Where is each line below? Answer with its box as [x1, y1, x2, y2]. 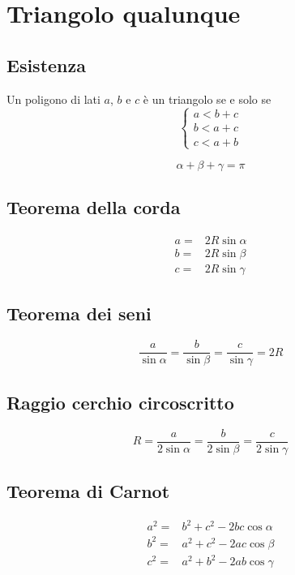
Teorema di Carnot [6, 478, 170, 503]
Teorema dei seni [6, 301, 152, 326]
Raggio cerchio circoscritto [6, 389, 234, 414]
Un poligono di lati [6, 90, 100, 107]
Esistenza [6, 52, 86, 77]
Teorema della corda [6, 195, 181, 220]
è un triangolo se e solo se [143, 90, 271, 107]
